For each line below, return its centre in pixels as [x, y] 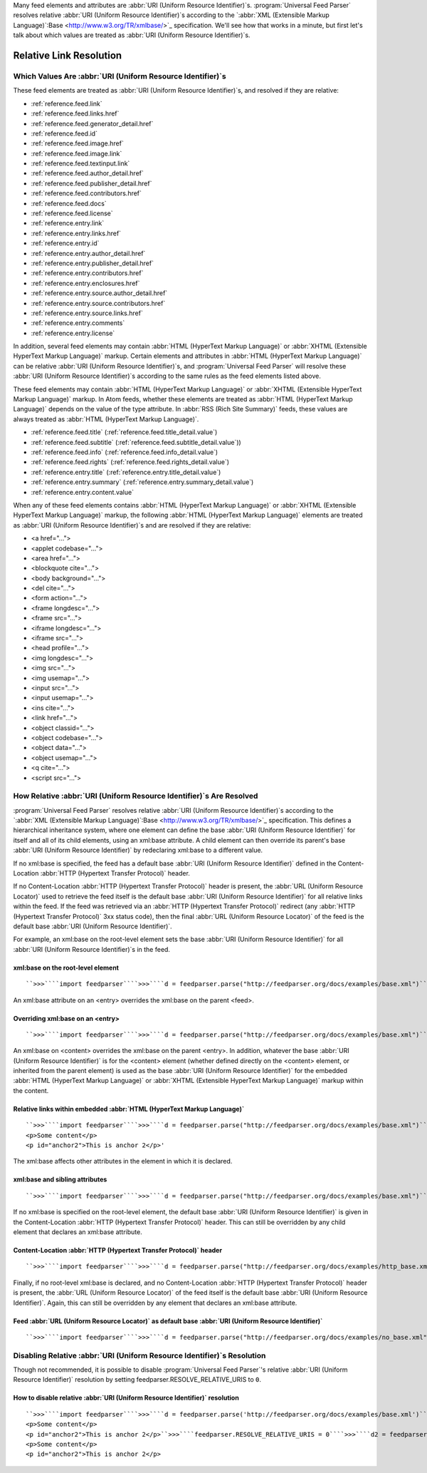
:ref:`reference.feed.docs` [69, 203]
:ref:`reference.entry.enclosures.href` [85, 283]
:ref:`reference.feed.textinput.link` [80, 163]
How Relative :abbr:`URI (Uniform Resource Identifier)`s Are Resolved [136, 796]
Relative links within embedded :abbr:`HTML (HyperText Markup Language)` [129, 1109]
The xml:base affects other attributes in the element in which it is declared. [123, 1161]
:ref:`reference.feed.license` [72, 213]
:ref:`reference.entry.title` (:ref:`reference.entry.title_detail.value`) [126, 472]
